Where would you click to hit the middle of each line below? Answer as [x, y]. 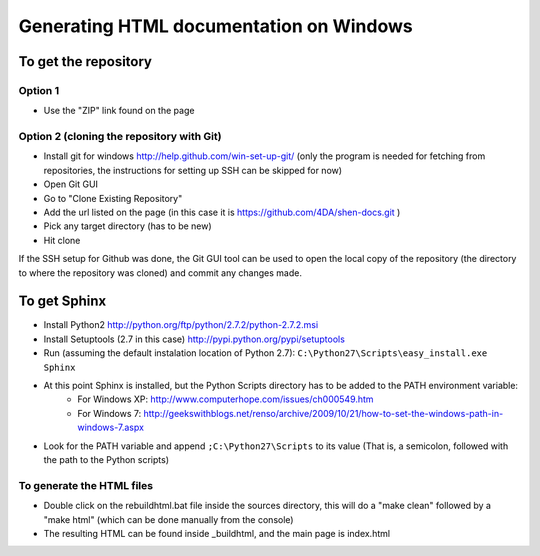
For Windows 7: [109, 413]
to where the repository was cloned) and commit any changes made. [160, 272]
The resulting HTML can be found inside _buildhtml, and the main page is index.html [216, 533]
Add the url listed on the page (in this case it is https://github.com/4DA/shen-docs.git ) [222, 212]
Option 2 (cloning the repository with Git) [120, 137]
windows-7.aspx [111, 427]
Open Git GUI [71, 184]
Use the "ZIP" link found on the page [119, 111]
